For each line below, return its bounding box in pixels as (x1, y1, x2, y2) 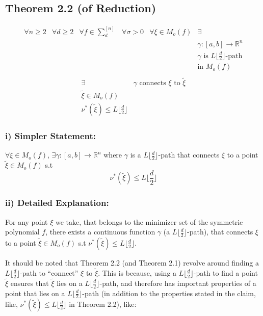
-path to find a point (193, 267, 258, 278)
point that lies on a (5, 287, 65, 298)
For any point (5, 216, 48, 227)
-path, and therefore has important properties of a (99, 277, 256, 288)
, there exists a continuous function (45, 226, 155, 237)
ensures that (10, 277, 49, 288)
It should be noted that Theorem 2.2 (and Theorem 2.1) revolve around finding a (5, 257, 259, 268)
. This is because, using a (98, 267, 177, 278)
